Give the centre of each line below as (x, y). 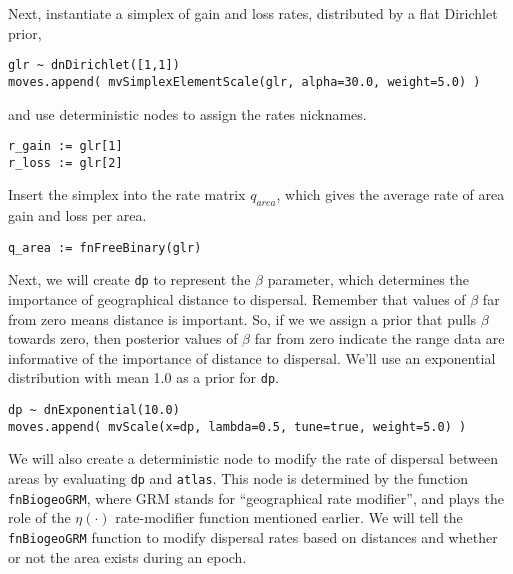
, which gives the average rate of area (390, 194)
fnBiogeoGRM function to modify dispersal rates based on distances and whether (253, 536)
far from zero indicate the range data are (379, 338)
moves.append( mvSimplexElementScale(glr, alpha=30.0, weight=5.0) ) (244, 81)
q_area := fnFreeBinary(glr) (105, 247)
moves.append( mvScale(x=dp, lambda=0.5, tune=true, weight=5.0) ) (237, 426)
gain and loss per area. (77, 215)
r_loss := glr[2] (65, 162)
